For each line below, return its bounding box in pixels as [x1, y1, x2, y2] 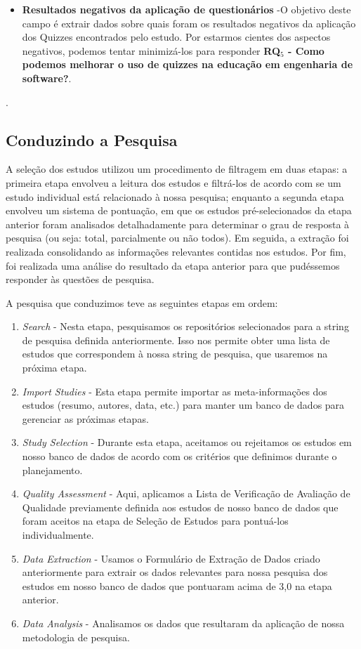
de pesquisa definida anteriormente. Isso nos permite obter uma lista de [22, 332, 330, 347]
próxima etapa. [22, 360, 87, 375]
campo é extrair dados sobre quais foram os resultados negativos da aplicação [22, 15, 356, 30]
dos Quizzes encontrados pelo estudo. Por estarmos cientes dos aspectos [22, 29, 331, 44]
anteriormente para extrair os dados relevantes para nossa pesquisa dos [22, 565, 328, 579]
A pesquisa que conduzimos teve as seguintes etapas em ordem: [6, 295, 278, 310]
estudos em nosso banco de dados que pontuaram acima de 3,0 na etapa [22, 578, 332, 593]
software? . [22, 70, 72, 85]
